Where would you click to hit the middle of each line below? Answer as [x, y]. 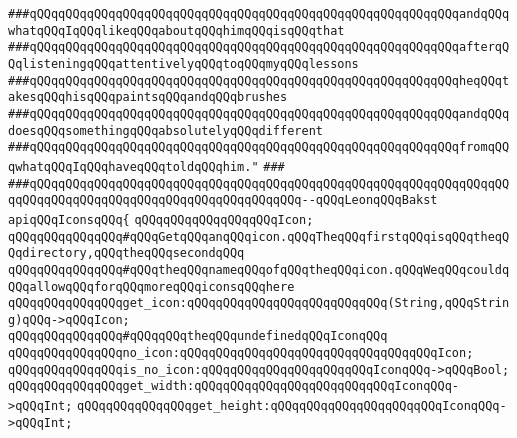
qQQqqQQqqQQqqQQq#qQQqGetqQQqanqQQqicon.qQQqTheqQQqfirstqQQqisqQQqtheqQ [259, 236]
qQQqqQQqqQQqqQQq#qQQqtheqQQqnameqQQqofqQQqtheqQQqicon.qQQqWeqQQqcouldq [259, 269]
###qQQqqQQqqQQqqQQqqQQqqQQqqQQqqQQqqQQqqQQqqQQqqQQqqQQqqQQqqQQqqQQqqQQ [259, 183]
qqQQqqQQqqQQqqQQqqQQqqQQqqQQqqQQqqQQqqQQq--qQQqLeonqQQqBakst [223, 200]
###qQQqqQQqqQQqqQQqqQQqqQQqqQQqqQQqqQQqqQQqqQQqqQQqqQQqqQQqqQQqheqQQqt [259, 80]
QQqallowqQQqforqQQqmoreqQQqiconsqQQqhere [151, 286]
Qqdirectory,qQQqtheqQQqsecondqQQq [126, 253]
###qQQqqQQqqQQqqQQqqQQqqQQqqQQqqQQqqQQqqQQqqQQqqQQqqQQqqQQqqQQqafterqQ [259, 47]
